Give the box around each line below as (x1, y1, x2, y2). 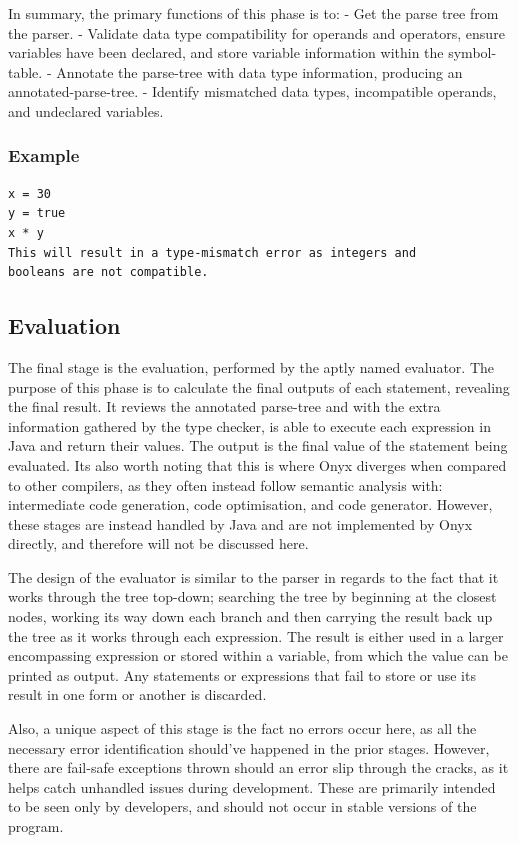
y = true (8, 206, 66, 221)
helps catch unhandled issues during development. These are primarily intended (8, 776, 496, 797)
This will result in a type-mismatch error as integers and (8, 245, 417, 260)
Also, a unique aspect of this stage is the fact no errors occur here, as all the (8, 718, 477, 739)
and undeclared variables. (8, 100, 164, 121)
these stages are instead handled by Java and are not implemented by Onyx (8, 513, 473, 534)
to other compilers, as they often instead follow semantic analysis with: (8, 474, 443, 495)
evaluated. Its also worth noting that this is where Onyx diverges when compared (8, 454, 507, 475)
